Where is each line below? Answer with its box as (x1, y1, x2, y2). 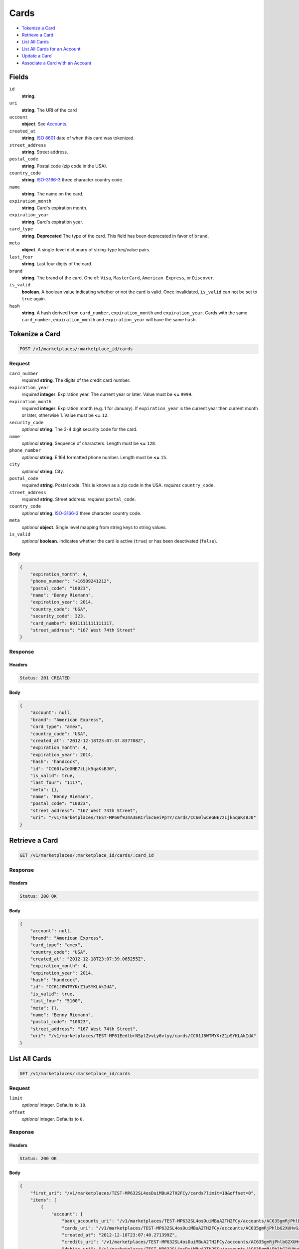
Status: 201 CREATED (19, 675, 70, 681)
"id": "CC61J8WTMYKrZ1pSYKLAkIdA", (30, 984, 117, 990)
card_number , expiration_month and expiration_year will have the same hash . (21, 317, 197, 323)
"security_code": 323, (30, 614, 86, 619)
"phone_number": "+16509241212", (30, 579, 112, 584)
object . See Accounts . (21, 121, 68, 127)
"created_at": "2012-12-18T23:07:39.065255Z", (30, 956, 147, 962)
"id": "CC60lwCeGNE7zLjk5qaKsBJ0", (30, 766, 117, 771)
